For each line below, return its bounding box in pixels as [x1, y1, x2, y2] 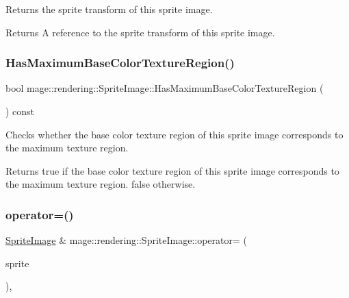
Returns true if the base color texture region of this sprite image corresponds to [5, 163, 339, 177]
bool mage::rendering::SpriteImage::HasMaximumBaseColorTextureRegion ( [5, 81, 324, 95]
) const [5, 104, 35, 118]
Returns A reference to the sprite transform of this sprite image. [5, 25, 275, 39]
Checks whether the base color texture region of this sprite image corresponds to [5, 127, 344, 141]
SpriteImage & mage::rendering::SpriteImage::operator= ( [5, 233, 247, 247]
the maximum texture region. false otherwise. [5, 177, 196, 191]
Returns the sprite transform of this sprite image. [5, 2, 213, 16]
